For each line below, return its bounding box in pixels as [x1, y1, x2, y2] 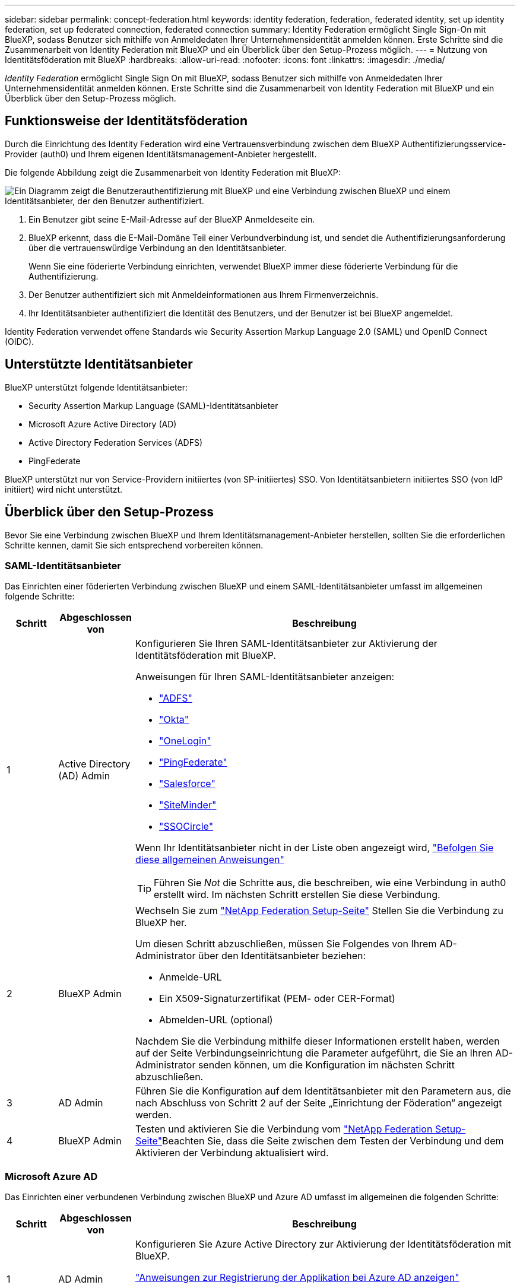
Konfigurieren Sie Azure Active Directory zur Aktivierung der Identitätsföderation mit [135, 1238, 512, 1251]
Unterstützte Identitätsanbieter [5, 357, 193, 372]
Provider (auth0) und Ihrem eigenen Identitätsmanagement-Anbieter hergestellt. [5, 148, 317, 159]
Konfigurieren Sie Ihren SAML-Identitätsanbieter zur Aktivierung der [135, 637, 437, 650]
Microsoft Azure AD [5, 1170, 98, 1182]
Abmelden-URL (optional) [158, 1014, 273, 1026]
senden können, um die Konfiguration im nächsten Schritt [198, 1059, 455, 1071]
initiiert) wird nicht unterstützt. [5, 484, 123, 494]
